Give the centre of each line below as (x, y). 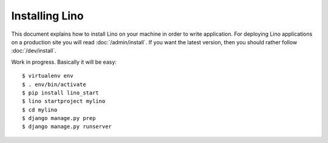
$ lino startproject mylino (64, 101)
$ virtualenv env (48, 76)
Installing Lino (48, 16)
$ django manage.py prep (59, 118)
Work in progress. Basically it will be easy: (64, 62)
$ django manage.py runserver (67, 127)
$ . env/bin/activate (54, 84)
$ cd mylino (40, 110)
